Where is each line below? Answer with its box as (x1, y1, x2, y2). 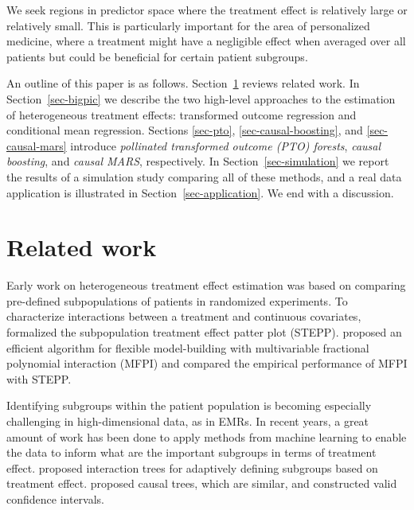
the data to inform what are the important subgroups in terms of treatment (6, 444, 377, 461)
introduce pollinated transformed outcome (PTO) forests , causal (70, 137, 381, 154)
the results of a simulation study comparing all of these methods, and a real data (6, 168, 402, 185)
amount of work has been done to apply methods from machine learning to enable (6, 428, 407, 445)
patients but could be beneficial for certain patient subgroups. (6, 48, 308, 64)
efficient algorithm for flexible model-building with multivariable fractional (6, 339, 369, 356)
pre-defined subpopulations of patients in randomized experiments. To (6, 292, 348, 309)
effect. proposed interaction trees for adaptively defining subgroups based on (6, 459, 378, 476)
